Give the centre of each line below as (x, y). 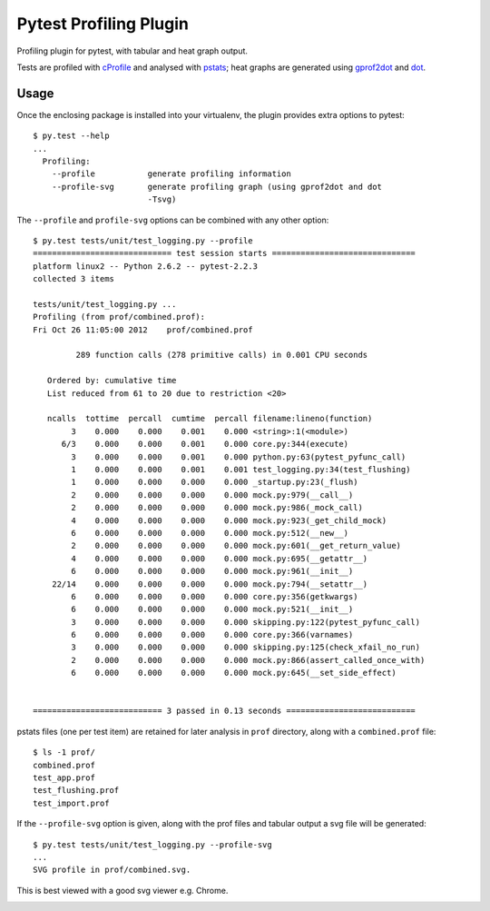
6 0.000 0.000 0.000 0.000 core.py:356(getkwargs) (215, 596)
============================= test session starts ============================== (225, 253)
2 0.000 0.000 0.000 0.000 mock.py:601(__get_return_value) (236, 546)
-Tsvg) (162, 199)
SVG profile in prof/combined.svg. (112, 870)
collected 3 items (74, 279)
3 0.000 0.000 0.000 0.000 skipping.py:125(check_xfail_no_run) (246, 648)
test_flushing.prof (76, 791)
